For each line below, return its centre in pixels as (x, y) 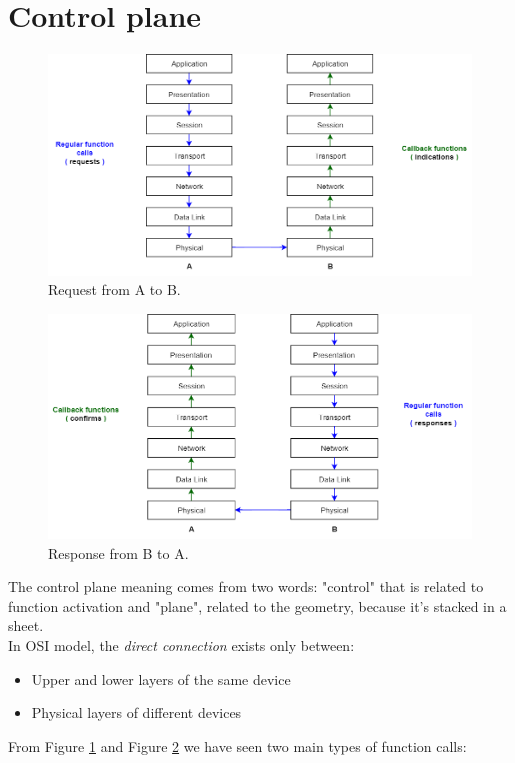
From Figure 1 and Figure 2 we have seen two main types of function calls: (237, 745)
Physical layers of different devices (136, 712)
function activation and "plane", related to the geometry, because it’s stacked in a (257, 605)
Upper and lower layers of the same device (161, 678)
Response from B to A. (118, 552)
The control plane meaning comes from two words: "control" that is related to (246, 586)
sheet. (26, 625)
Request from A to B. (114, 289)
